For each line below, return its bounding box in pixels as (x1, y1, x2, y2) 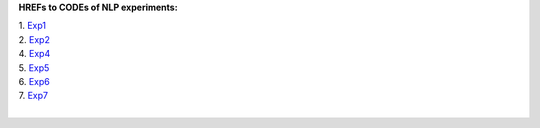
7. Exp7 (18, 90, 49, 102)
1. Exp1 (18, 20, 47, 32)
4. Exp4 (18, 48, 51, 60)
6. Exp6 (18, 75, 50, 87)
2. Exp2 (18, 33, 50, 45)
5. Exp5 (18, 61, 50, 74)
